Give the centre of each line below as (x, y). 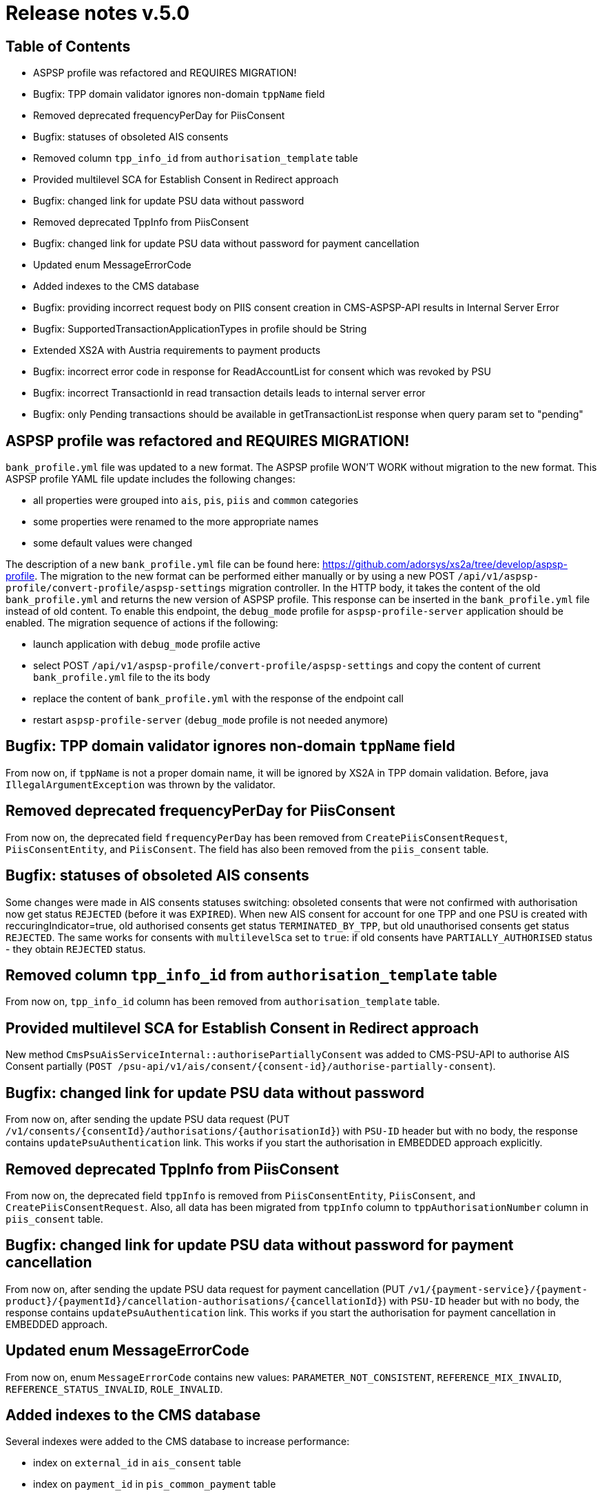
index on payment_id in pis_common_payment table (155, 1484)
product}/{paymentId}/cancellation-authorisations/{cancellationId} (194, 1301)
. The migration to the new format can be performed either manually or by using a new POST (245, 576)
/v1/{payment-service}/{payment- (498, 1289)
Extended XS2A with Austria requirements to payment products (177, 350)
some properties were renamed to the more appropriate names (176, 522)
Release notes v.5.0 (98, 13)
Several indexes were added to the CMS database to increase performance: (178, 1442)
